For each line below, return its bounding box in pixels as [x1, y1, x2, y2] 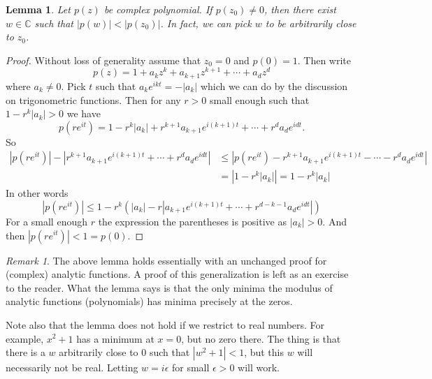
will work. [238, 360, 280, 375]
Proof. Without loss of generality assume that [6, 52, 201, 67]
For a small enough [6, 214, 87, 228]
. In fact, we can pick [160, 15, 252, 30]
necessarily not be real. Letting [6, 360, 138, 375]
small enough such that [209, 92, 310, 107]
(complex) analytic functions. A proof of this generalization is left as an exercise [6, 267, 349, 281]
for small [171, 360, 210, 375]
